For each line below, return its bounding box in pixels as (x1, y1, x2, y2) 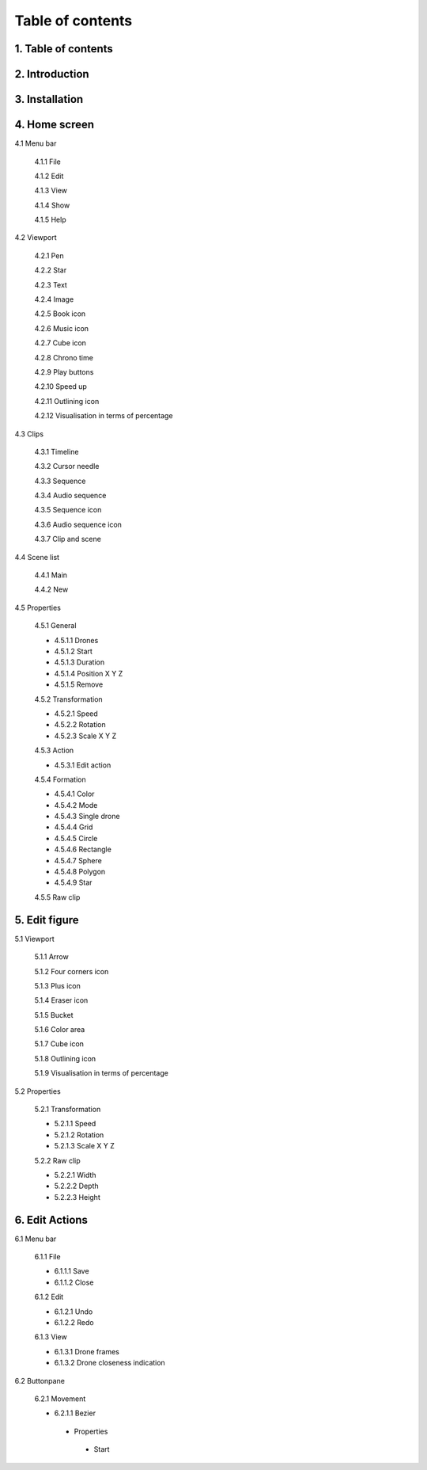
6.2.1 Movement (34, 1394, 86, 1403)
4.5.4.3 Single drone (54, 812, 120, 821)
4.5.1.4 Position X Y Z (54, 668, 123, 678)
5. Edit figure (14, 913, 79, 927)
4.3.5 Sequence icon (34, 505, 102, 515)
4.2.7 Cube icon (34, 338, 87, 348)
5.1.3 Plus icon (34, 981, 81, 990)
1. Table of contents (14, 42, 114, 55)
